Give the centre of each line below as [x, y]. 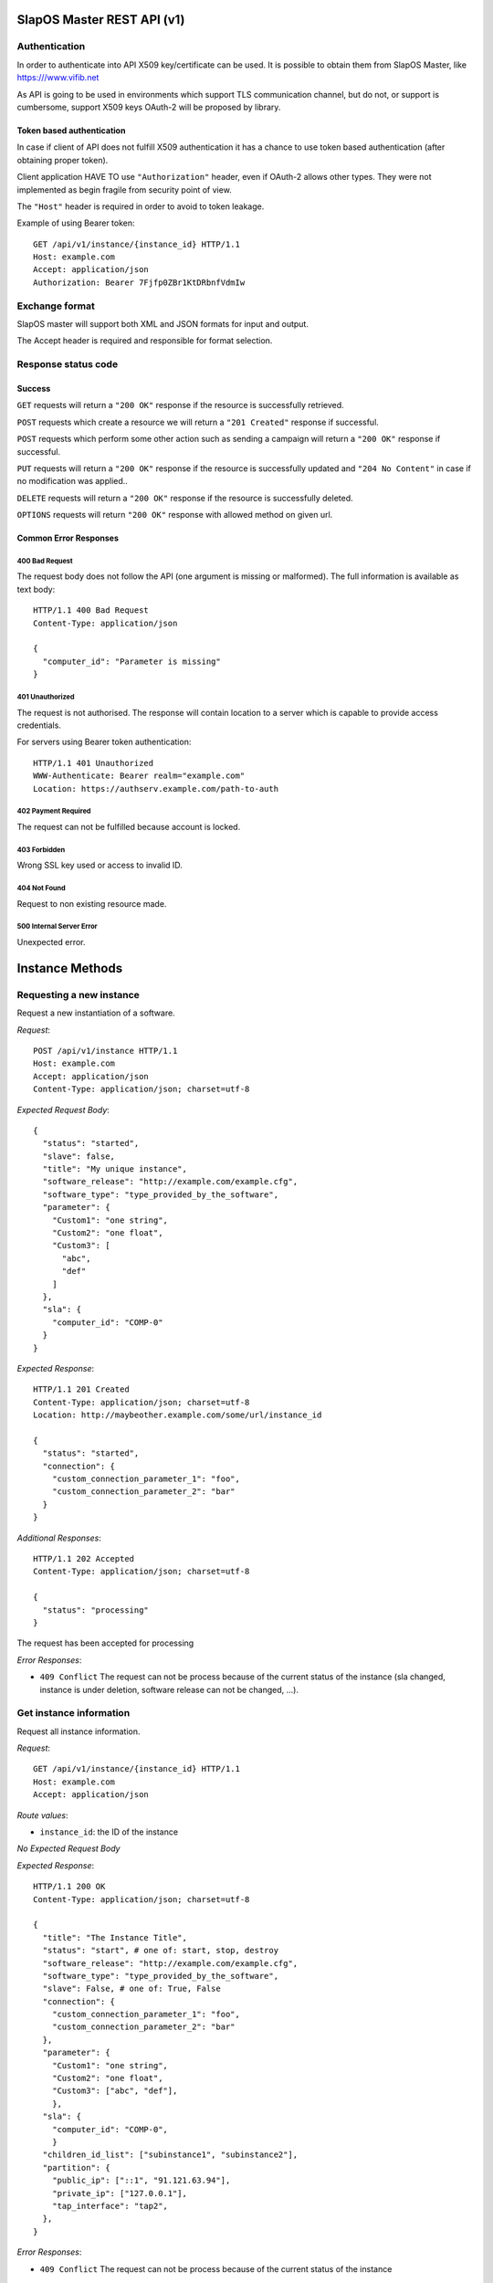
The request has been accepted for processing [105, 1643]
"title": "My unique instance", [115, 1169]
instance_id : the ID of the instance [109, 1832]
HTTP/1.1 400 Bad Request [91, 610]
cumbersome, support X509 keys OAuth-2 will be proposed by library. [149, 107]
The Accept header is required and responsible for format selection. [145, 341]
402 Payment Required [54, 811]
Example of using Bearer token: [76, 223]
